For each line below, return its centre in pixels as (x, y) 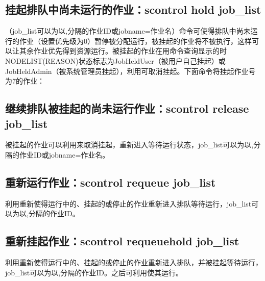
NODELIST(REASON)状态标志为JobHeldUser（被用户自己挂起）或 (115, 60)
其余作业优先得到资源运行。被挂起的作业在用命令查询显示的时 (123, 51)
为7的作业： (25, 81)
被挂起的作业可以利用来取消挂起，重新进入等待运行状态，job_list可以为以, (129, 145)
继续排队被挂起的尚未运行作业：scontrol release (127, 108)
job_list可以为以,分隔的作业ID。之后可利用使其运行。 (94, 272)
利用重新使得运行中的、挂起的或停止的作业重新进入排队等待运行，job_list (128, 203)
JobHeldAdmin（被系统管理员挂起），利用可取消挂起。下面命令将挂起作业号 (130, 71)
